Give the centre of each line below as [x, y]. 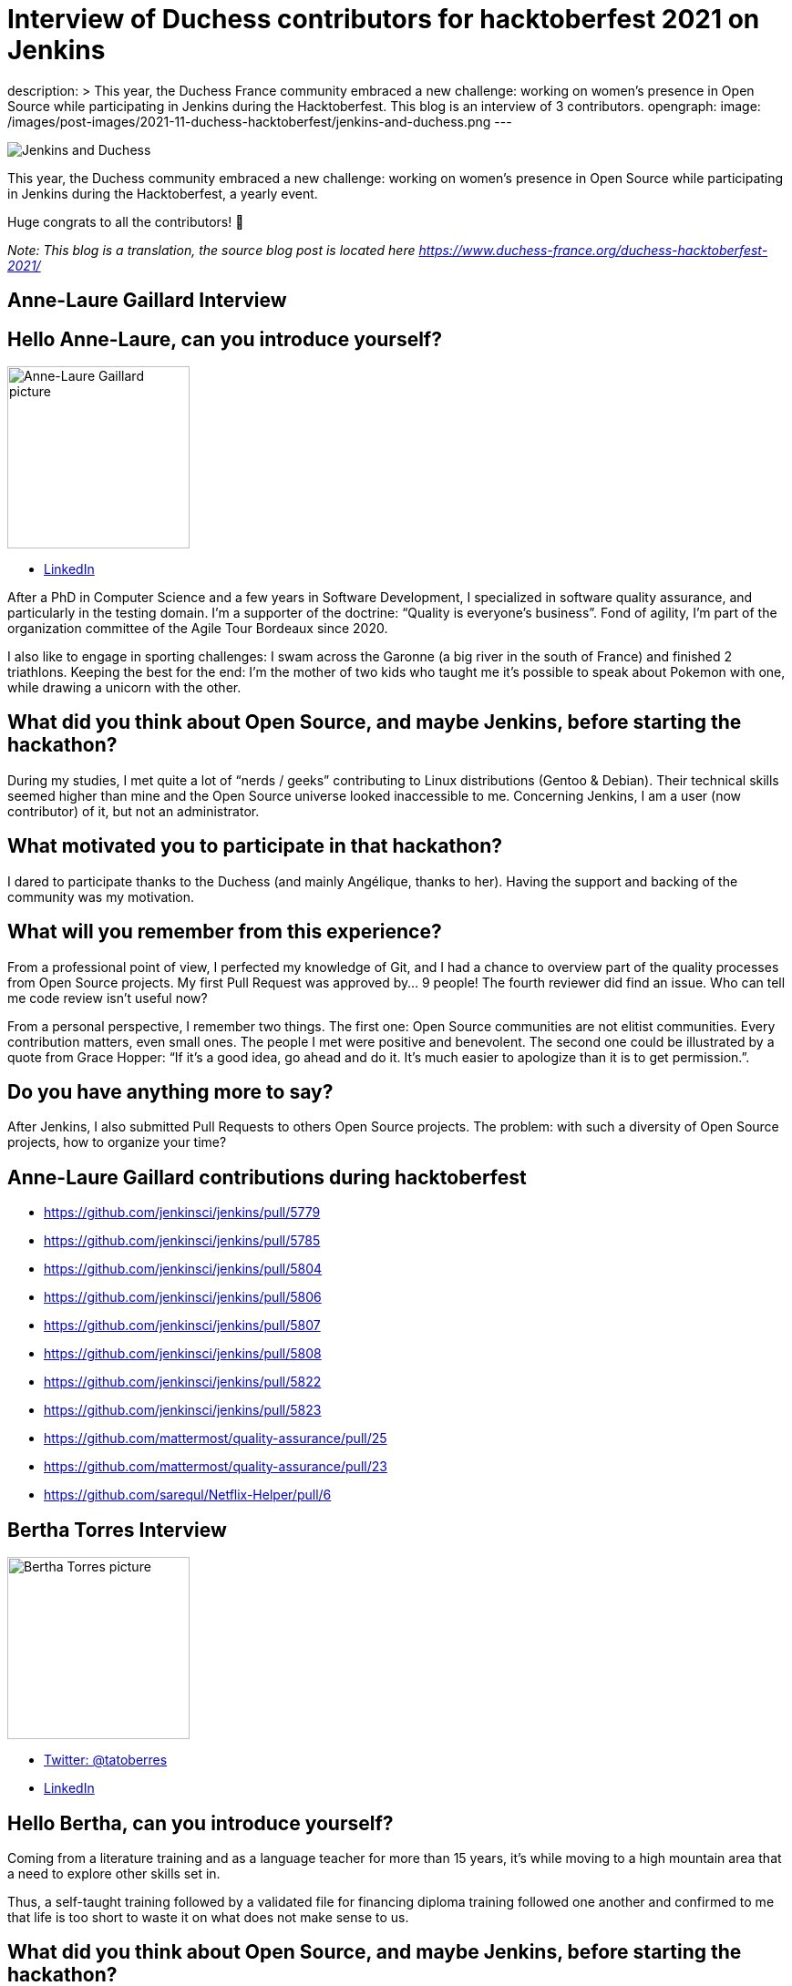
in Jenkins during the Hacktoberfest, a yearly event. [163, 193]
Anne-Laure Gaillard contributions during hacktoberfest [267, 1177]
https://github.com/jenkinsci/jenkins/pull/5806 [183, 1297]
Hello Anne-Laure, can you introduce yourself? [225, 339]
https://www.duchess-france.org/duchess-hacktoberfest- [593, 250]
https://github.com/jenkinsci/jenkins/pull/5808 [183, 1354]
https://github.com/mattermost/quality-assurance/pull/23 [216, 1467]
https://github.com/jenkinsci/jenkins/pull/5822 [183, 1382]
